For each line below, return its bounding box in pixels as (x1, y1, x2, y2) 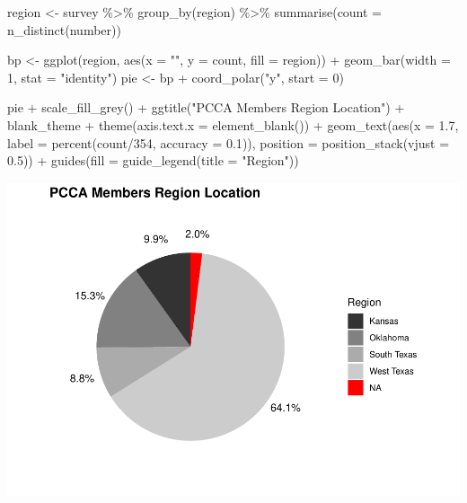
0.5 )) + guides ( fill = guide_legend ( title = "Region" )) (7, 151, 299, 170)
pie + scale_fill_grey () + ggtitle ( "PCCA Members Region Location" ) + (7, 98, 405, 117)
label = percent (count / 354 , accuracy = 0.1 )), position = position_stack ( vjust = (7, 133, 450, 152)
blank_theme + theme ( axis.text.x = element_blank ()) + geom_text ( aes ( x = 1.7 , (7, 115, 459, 134)
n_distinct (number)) (7, 20, 121, 39)
